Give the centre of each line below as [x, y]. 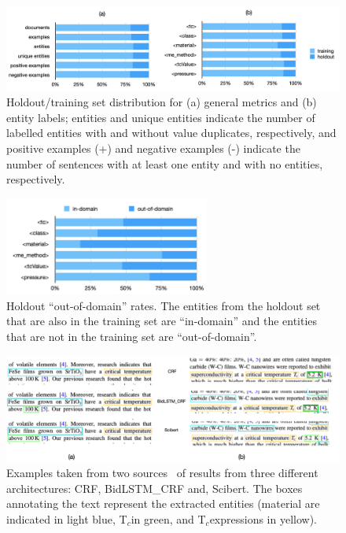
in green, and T [168, 519]
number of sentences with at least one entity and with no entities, [165, 163]
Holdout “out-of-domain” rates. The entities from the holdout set [164, 305]
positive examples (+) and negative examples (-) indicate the [153, 148]
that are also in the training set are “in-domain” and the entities [162, 321]
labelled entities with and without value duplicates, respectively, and [171, 133]
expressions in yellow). [263, 519]
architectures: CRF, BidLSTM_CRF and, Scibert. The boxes [155, 488]
